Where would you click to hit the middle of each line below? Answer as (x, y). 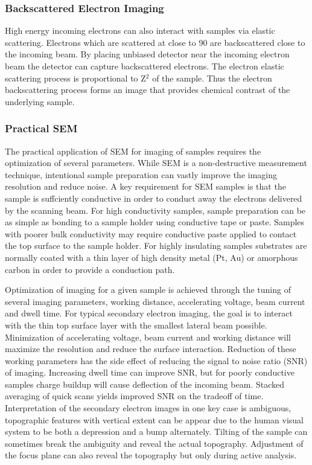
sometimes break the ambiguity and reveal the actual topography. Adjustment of (154, 443)
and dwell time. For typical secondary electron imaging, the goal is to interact (149, 313)
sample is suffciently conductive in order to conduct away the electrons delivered (154, 198)
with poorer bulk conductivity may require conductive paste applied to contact (151, 233)
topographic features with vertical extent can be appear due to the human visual (154, 419)
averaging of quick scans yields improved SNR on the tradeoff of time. (134, 396)
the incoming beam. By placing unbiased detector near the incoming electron (147, 54)
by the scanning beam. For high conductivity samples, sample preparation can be (155, 210)
